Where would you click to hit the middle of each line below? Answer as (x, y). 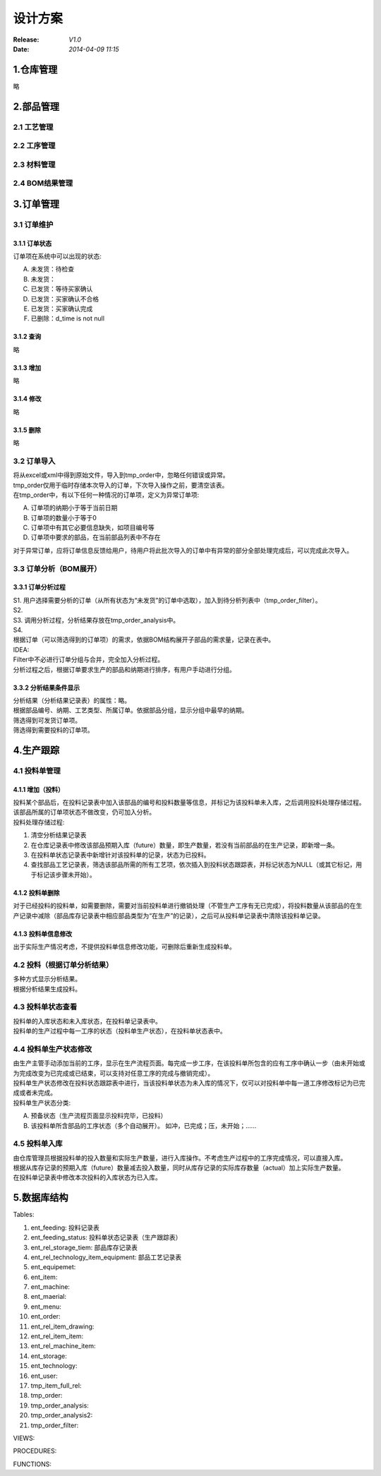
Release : (26, 40)
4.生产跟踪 (36, 750)
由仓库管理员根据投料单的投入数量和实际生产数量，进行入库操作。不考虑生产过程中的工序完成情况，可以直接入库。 (180, 1158)
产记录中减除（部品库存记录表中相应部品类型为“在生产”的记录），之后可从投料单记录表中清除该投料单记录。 (169, 916)
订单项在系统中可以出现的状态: (58, 256)
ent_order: (46, 1316)
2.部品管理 (36, 106)
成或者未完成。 (35, 1093)
